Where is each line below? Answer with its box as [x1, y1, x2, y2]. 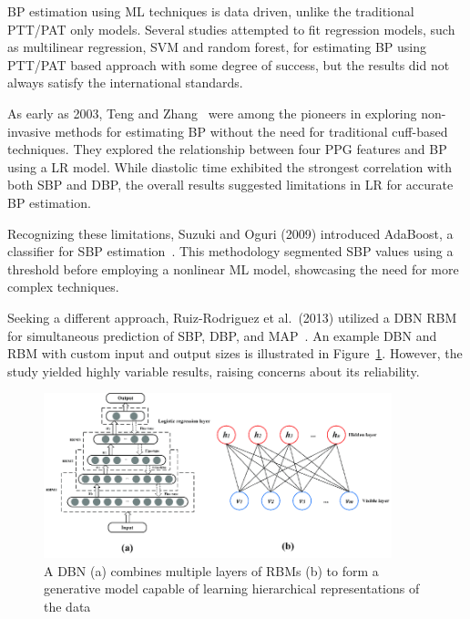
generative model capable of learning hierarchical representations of [44, 579, 420, 598]
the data [44, 596, 91, 615]
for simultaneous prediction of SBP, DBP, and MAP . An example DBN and [7, 325, 437, 345]
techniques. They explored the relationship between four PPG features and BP [7, 139, 447, 159]
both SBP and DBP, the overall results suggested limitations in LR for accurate [7, 175, 454, 194]
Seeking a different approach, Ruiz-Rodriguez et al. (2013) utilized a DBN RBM [7, 307, 457, 326]
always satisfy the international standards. [7, 73, 243, 92]
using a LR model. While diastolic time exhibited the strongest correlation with [7, 157, 453, 176]
